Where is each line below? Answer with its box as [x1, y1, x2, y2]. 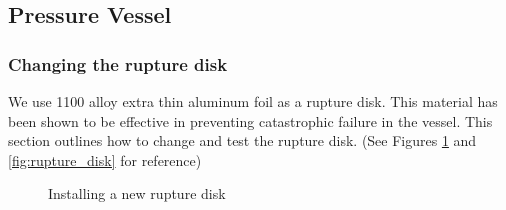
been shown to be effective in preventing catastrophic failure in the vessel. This [8, 110, 493, 131]
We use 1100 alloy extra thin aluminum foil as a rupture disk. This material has [8, 91, 498, 111]
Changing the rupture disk [8, 51, 228, 76]
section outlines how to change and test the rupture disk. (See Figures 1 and [8, 130, 477, 151]
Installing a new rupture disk [48, 183, 226, 204]
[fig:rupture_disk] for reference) [8, 149, 202, 170]
